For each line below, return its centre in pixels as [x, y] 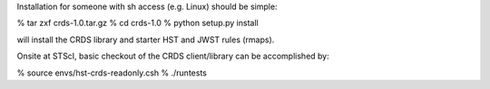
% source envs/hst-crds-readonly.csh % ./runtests [112, 73]
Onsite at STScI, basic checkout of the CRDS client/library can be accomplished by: [173, 56]
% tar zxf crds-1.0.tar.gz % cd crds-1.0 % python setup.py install [137, 23]
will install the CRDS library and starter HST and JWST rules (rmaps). [146, 40]
